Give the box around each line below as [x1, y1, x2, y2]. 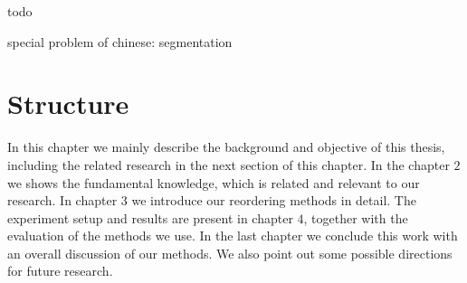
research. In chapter [7, 191, 118, 210]
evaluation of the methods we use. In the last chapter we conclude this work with [7, 226, 458, 245]
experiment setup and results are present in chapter [7, 208, 293, 227]
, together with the [303, 208, 408, 227]
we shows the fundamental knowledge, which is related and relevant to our [7, 173, 420, 192]
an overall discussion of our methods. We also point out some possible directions [7, 243, 453, 262]
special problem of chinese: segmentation [7, 32, 233, 51]
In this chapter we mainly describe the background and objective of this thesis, [7, 137, 445, 156]
